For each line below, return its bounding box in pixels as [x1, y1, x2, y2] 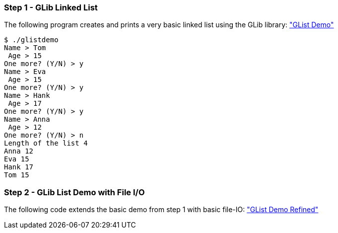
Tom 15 [4, 171, 29, 179]
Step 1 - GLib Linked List [4, 2, 98, 12]
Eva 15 [4, 155, 29, 163]
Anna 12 [4, 147, 34, 155]
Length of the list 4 [4, 139, 88, 148]
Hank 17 [4, 163, 34, 171]
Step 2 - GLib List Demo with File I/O [4, 187, 145, 197]
